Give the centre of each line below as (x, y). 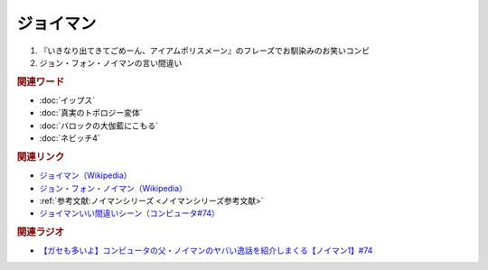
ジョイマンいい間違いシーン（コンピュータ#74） (130, 213)
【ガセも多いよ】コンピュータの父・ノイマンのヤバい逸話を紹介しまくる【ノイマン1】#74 (206, 251)
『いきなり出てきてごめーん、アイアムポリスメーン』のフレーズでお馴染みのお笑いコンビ (205, 51)
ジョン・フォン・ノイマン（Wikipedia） (113, 188)
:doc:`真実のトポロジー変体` (91, 113)
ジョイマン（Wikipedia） (85, 175)
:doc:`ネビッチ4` (70, 138)
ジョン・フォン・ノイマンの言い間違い (111, 62)
